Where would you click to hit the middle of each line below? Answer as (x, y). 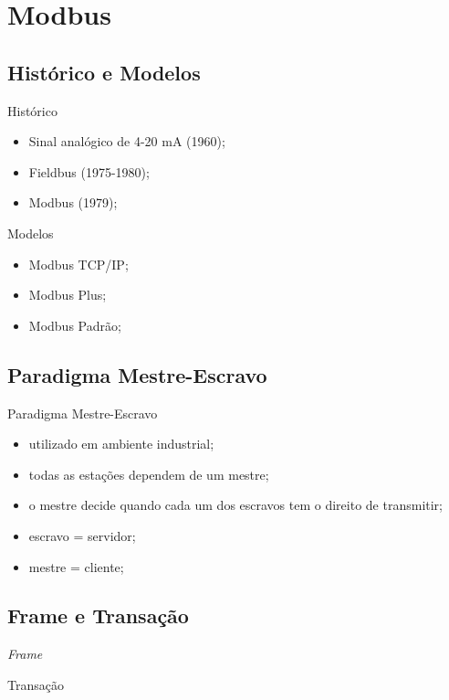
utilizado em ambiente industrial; (121, 444)
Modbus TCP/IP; (78, 264)
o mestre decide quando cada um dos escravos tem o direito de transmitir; (235, 505)
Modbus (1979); (73, 202)
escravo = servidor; (82, 535)
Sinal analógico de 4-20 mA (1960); (127, 141)
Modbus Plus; (68, 295)
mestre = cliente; (76, 566)
